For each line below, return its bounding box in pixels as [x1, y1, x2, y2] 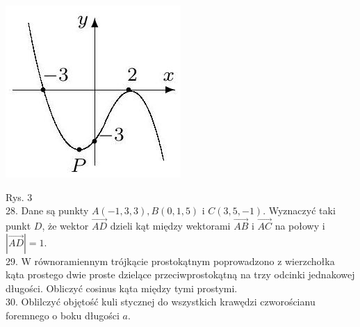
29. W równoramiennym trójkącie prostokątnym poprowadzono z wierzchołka [6, 253, 335, 268]
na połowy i [275, 218, 325, 232]
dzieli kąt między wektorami [110, 218, 231, 232]
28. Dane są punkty [6, 203, 89, 218]
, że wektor [42, 218, 89, 232]
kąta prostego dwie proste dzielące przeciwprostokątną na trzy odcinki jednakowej [6, 267, 355, 282]
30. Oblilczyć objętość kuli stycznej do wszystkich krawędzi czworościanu [6, 294, 316, 309]
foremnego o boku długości [6, 308, 120, 322]
